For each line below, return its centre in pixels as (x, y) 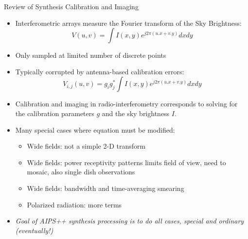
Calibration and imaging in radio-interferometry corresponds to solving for (126, 104)
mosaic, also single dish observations (81, 172)
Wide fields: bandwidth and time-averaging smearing (106, 188)
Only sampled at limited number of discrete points (91, 55)
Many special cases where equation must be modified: (95, 129)
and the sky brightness (136, 113)
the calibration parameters (55, 113)
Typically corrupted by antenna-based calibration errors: (100, 71)
